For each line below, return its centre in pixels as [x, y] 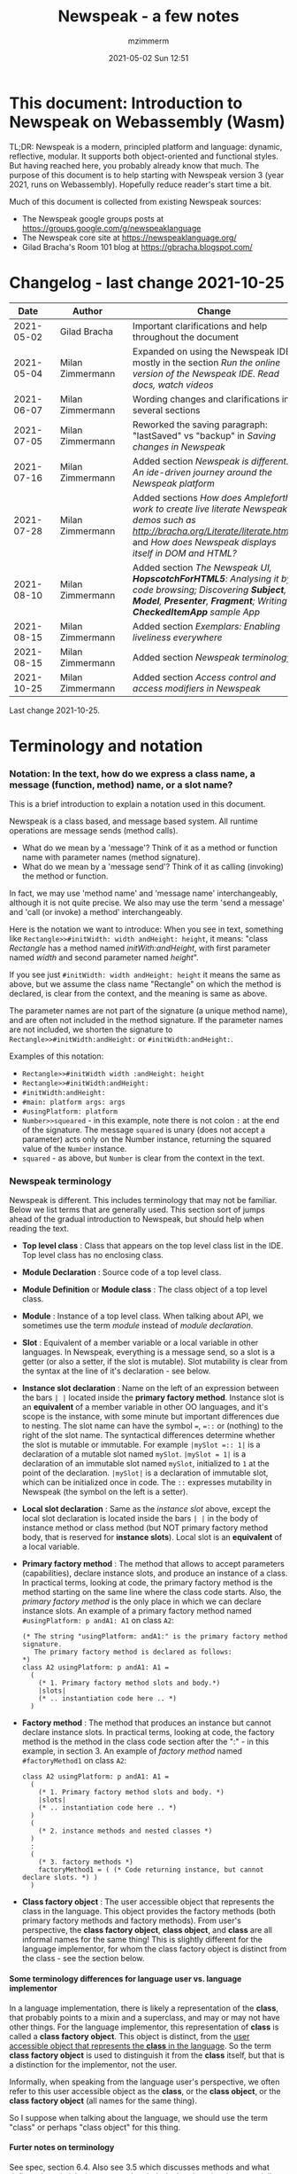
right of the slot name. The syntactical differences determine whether [148, 1435]
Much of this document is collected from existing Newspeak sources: [136, 201]
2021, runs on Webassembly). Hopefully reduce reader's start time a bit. [141, 184]
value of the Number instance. [74, 1149]
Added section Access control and [204, 677]
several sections [166, 410]
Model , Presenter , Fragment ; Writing [209, 600]
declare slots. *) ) [60, 1878]
